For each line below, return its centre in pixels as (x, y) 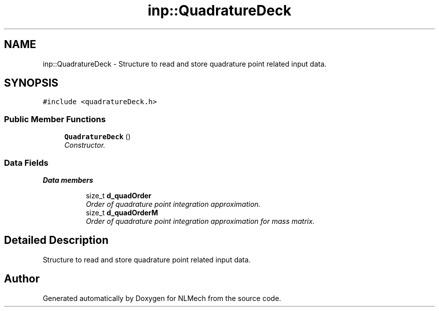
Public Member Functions (55, 119)
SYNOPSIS (31, 83)
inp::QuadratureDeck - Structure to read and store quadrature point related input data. (185, 64)
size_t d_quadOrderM (122, 212)
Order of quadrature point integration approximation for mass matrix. (200, 221)
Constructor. (85, 145)
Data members (68, 180)
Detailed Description (56, 240)
